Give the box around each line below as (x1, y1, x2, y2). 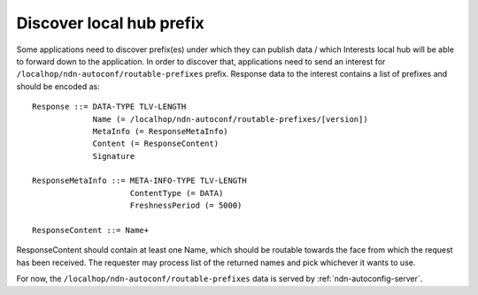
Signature (92, 151, 135, 161)
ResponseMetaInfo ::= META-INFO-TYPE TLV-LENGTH (32, 176, 247, 185)
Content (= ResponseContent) (92, 139, 220, 149)
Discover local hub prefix (16, 13, 205, 33)
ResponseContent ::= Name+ (32, 225, 150, 236)
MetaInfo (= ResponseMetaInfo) (92, 126, 229, 136)
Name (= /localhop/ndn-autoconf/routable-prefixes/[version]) (92, 114, 368, 124)
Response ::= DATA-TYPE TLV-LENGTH (32, 102, 187, 112)
